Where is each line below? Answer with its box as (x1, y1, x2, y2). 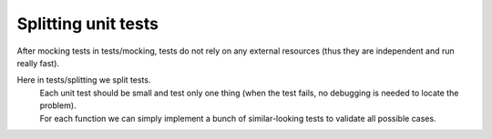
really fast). (16, 57, 59, 68)
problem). (39, 100, 77, 111)
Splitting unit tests (16, 14, 159, 34)
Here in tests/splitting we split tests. (16, 74, 151, 85)
